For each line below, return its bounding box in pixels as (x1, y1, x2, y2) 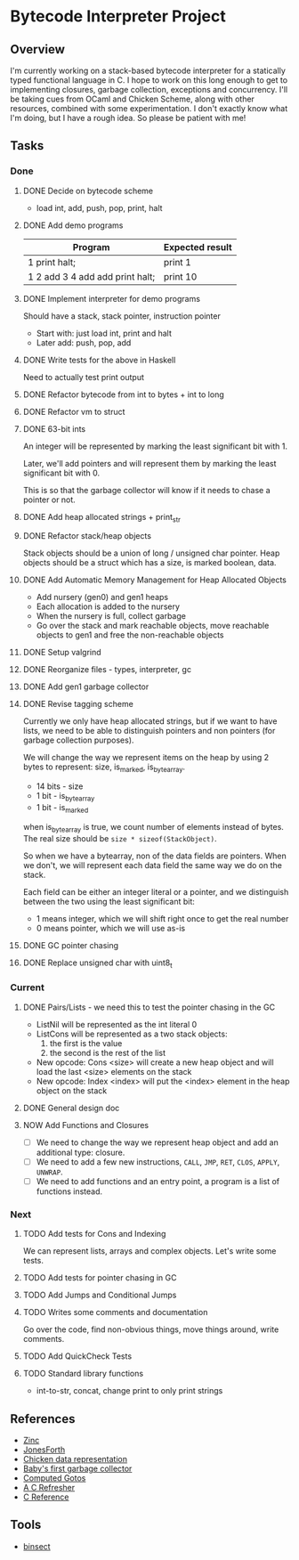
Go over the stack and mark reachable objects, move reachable (36, 621, 270, 631)
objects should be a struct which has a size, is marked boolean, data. (22, 557, 277, 568)
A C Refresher (22, 1483, 76, 1493)
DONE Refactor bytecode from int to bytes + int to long (22, 389, 225, 400)
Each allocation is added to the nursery (36, 601, 181, 612)
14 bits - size (36, 781, 84, 792)
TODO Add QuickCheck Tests (22, 1351, 133, 1361)
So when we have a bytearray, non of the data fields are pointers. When (22, 850, 287, 861)
